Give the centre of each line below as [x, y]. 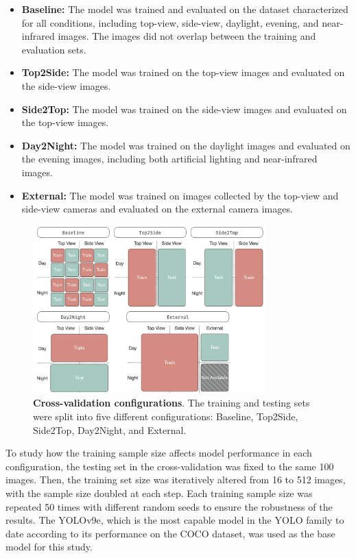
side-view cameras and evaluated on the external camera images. [157, 209]
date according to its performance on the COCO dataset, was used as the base [170, 533]
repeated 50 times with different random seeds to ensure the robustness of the [169, 506]
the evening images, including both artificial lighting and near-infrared [169, 159]
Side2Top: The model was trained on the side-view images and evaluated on [184, 109]
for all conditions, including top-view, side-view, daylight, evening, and [170, 22]
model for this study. [49, 547]
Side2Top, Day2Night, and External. [110, 429]
